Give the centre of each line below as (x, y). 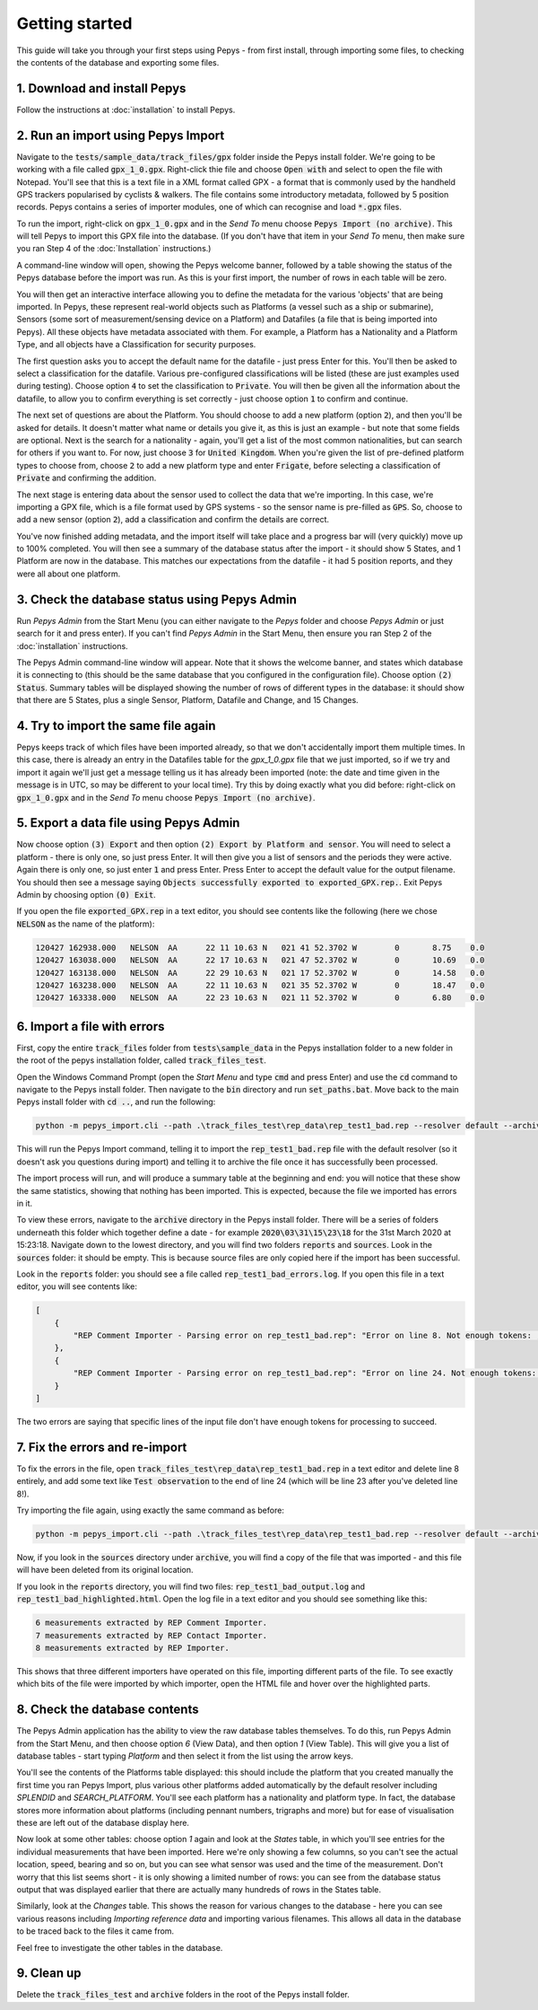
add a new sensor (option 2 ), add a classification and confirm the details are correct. (173, 520)
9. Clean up (49, 1974)
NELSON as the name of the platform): (86, 924)
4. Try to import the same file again (116, 726)
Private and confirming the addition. (87, 478)
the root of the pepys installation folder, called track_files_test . (141, 1060)
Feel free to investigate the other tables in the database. (120, 1947)
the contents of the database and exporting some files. (118, 62)
